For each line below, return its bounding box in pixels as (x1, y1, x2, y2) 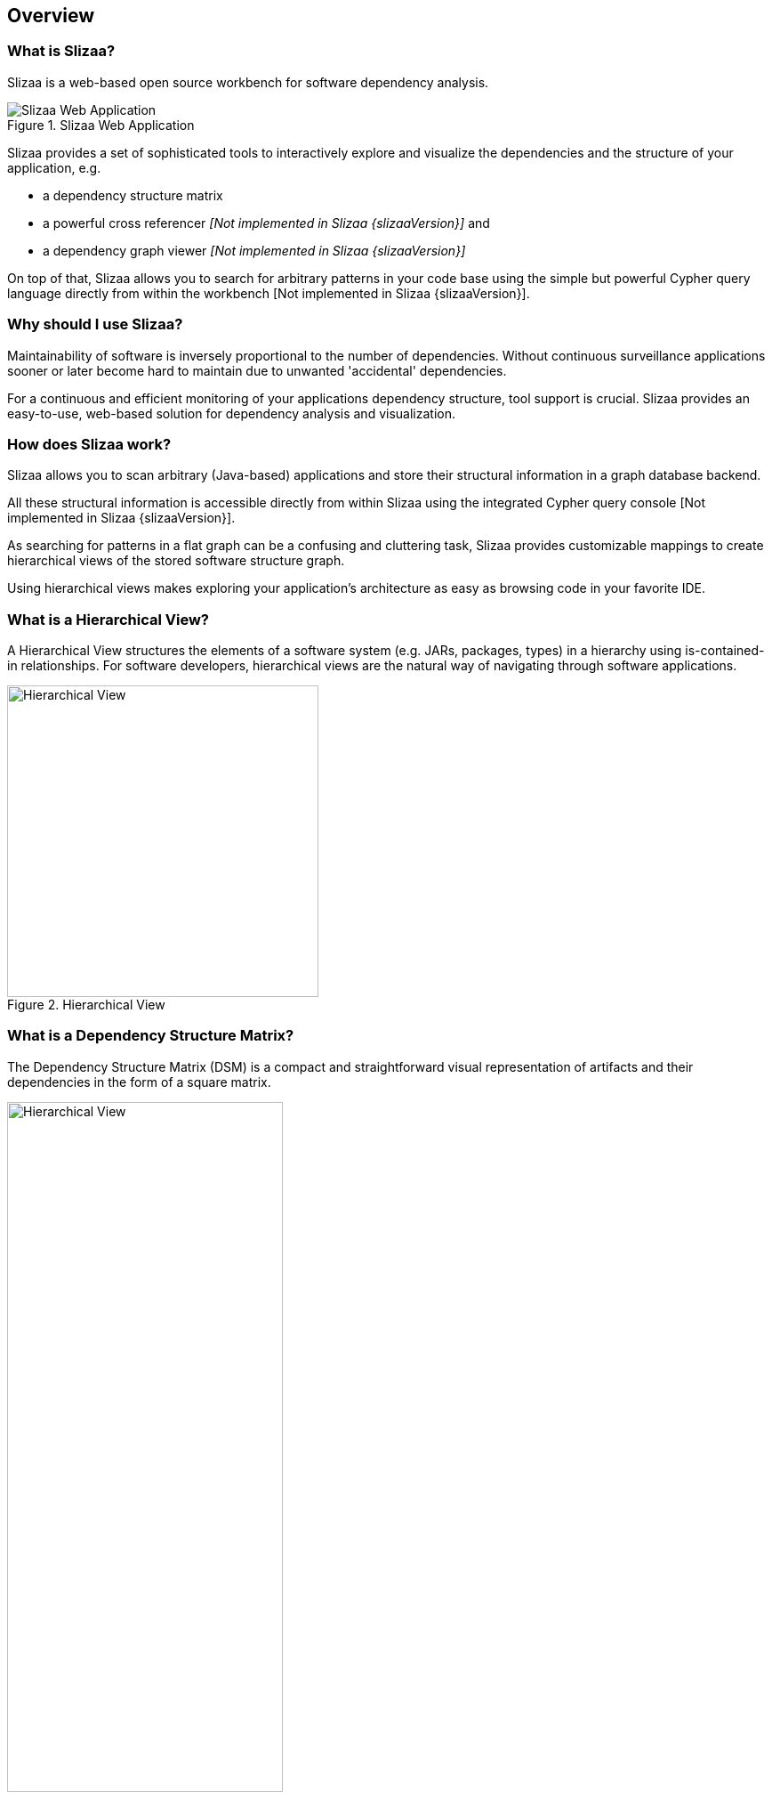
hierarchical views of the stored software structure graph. (7, 553, 345, 569)
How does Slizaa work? (7, 434, 172, 453)
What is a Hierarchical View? (7, 610, 210, 628)
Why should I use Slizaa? (7, 315, 183, 334)
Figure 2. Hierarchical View (7, 997, 165, 1013)
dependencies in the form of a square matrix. (7, 1074, 271, 1090)
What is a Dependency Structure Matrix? (7, 1026, 294, 1045)
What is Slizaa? (7, 42, 116, 61)
